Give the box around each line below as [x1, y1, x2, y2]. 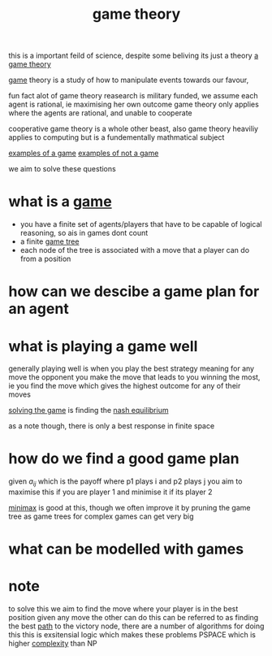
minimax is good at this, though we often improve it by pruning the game [8, 502, 251, 512]
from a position [19, 254, 71, 264]
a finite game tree [19, 237, 80, 246]
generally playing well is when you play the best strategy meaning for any [8, 363, 254, 374]
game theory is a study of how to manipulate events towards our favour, [8, 75, 249, 85]
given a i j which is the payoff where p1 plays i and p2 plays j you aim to [8, 476, 243, 488]
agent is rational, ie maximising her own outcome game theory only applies [8, 99, 260, 110]
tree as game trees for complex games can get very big [8, 511, 194, 521]
